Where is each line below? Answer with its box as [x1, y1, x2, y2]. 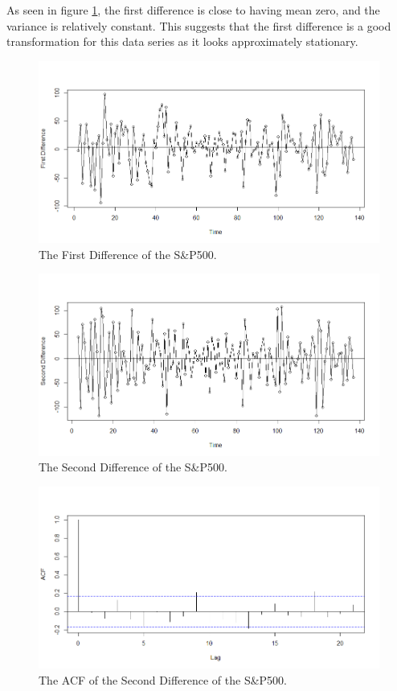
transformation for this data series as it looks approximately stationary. [6, 33, 358, 50]
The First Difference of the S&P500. [39, 245, 217, 262]
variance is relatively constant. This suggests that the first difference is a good [6, 17, 391, 34]
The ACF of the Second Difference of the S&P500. [39, 671, 287, 688]
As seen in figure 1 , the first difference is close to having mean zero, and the [6, 2, 380, 18]
